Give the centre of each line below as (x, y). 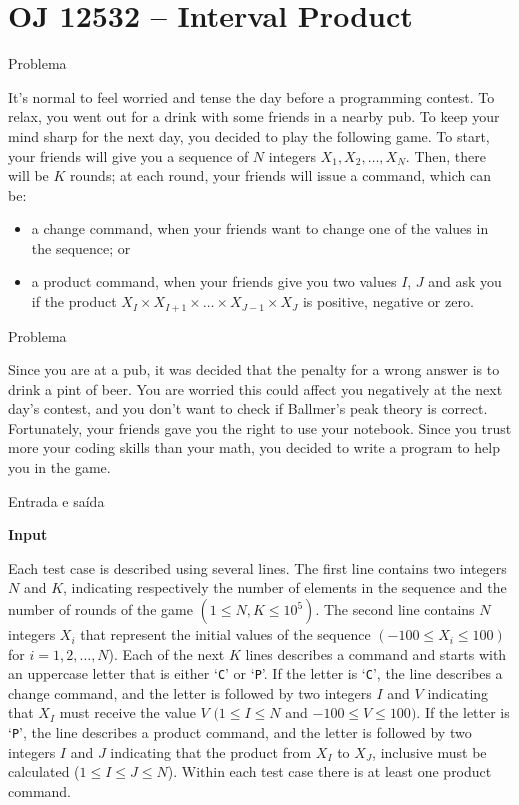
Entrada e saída (56, 500)
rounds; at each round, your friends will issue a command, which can (280, 175)
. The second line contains (395, 609)
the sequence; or (81, 247)
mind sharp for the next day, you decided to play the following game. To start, (249, 135)
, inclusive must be (429, 751)
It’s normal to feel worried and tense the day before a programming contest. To (251, 96)
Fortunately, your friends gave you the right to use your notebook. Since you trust (260, 427)
